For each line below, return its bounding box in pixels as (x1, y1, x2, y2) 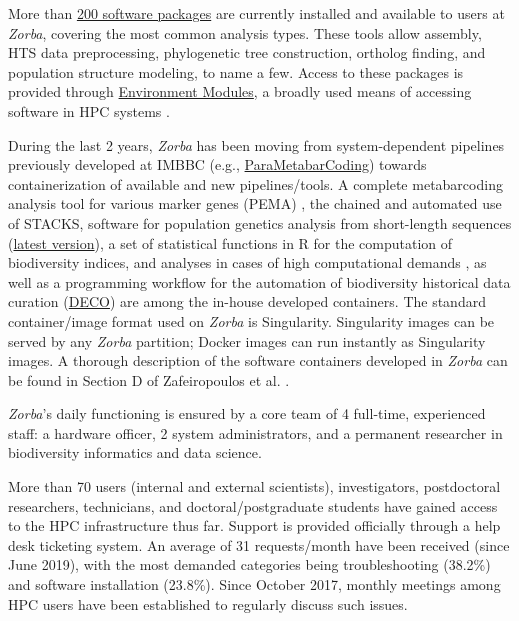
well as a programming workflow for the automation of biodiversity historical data (8, 271, 511, 292)
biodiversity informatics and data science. (8, 442, 262, 463)
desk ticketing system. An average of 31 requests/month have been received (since (8, 534, 510, 555)
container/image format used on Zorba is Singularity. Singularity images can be (8, 310, 495, 331)
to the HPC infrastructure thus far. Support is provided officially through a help (8, 515, 501, 536)
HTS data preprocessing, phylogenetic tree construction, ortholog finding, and (8, 42, 486, 63)
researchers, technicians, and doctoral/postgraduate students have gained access (8, 495, 498, 516)
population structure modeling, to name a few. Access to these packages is (8, 61, 464, 82)
